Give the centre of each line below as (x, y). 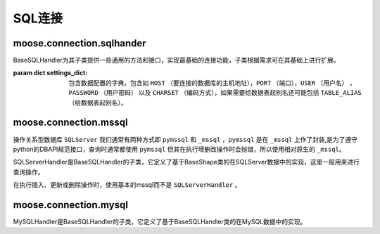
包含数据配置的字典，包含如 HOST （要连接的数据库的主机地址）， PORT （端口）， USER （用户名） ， (212, 83)
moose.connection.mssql (70, 123)
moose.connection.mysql (70, 205)
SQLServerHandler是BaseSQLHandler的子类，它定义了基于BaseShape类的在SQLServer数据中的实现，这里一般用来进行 (186, 162)
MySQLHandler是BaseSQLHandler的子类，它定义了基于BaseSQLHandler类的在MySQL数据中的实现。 (160, 222)
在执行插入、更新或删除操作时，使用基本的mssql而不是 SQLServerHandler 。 (127, 185)
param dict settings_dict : (50, 73)
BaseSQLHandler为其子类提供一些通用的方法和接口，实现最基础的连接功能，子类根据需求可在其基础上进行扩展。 (177, 60)
